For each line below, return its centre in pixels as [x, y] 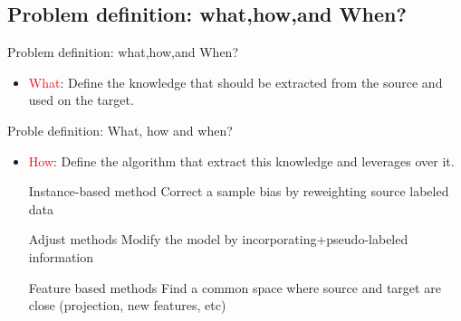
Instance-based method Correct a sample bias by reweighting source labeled [239, 191]
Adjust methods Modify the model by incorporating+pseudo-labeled [218, 239]
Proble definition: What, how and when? [120, 130]
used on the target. [81, 100]
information [61, 256]
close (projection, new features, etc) [127, 305]
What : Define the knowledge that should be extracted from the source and [235, 82]
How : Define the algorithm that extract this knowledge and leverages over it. [241, 160]
